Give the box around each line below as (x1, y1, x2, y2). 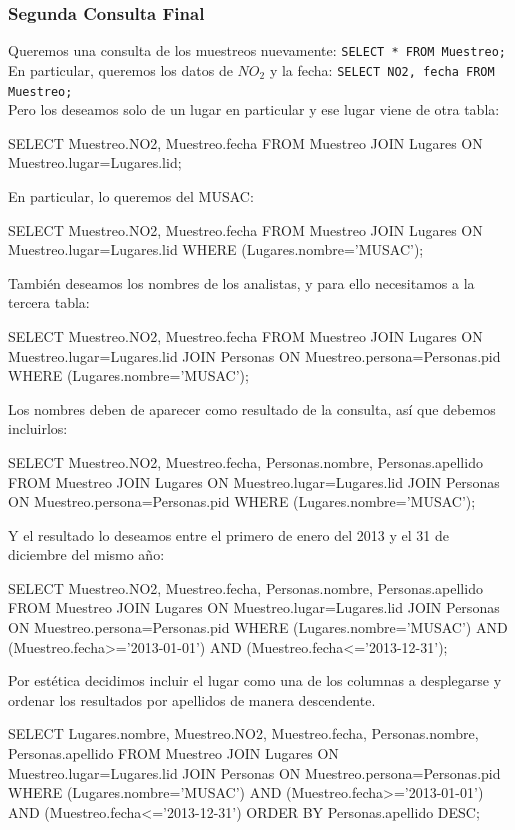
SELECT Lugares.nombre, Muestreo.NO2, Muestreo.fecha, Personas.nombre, (8, 723, 479, 744)
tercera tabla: (8, 292, 90, 313)
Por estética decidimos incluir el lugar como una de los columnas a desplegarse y (8, 670, 502, 691)
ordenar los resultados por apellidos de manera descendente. (8, 689, 376, 710)
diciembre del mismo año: (8, 544, 165, 565)
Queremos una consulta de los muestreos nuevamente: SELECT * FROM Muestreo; (8, 40, 506, 61)
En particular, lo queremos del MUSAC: (8, 185, 254, 206)
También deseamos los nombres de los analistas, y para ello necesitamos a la (8, 272, 475, 293)
